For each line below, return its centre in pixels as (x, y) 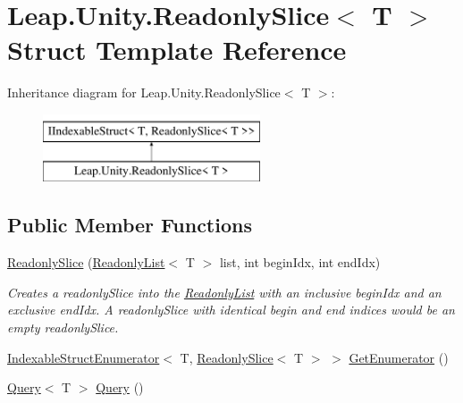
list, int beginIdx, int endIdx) (300, 262)
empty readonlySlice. (63, 327)
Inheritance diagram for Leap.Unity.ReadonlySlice (144, 92)
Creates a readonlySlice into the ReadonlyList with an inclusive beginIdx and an (224, 292)
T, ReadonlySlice (227, 357)
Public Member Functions (130, 225)
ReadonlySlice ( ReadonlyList (86, 262)
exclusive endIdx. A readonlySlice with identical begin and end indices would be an (231, 310)
